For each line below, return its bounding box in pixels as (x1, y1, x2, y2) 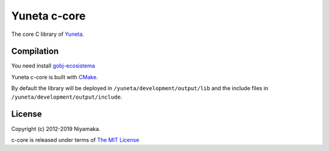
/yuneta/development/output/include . (11, 93, 122, 100)
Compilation (11, 46, 59, 57)
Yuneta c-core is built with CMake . (11, 73, 99, 80)
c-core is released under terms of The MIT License (11, 136, 140, 143)
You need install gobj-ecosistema (11, 62, 96, 69)
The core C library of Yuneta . (11, 30, 85, 38)
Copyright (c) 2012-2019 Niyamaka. (11, 125, 101, 132)
